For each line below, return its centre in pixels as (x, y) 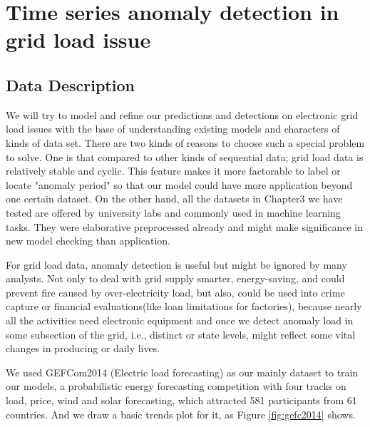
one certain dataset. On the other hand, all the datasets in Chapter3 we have (174, 199)
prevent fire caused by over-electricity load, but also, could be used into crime (175, 292)
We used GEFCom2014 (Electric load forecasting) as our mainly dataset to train (182, 372)
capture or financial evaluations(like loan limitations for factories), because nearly (184, 306)
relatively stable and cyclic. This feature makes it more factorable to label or (173, 171)
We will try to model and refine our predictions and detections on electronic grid (182, 114)
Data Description (70, 84)
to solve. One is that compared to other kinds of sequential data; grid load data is (185, 156)
